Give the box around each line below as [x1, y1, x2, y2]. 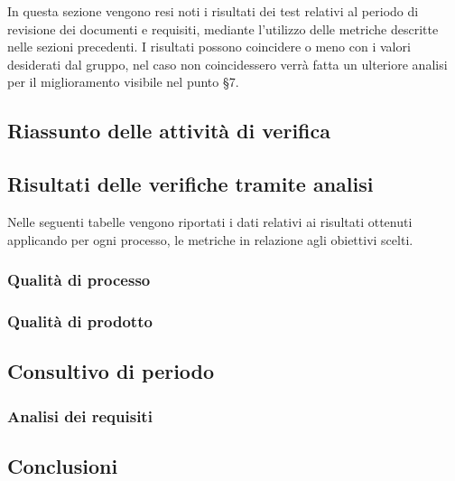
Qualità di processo [7, 269, 151, 291]
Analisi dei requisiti [7, 404, 153, 427]
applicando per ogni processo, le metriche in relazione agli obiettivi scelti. [7, 230, 413, 249]
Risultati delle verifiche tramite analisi [7, 170, 374, 198]
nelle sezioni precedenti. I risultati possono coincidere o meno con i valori [7, 37, 411, 56]
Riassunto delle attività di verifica [7, 117, 330, 145]
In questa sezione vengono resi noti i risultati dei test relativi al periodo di [7, 2, 419, 20]
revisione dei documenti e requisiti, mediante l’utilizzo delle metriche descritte [7, 19, 439, 38]
